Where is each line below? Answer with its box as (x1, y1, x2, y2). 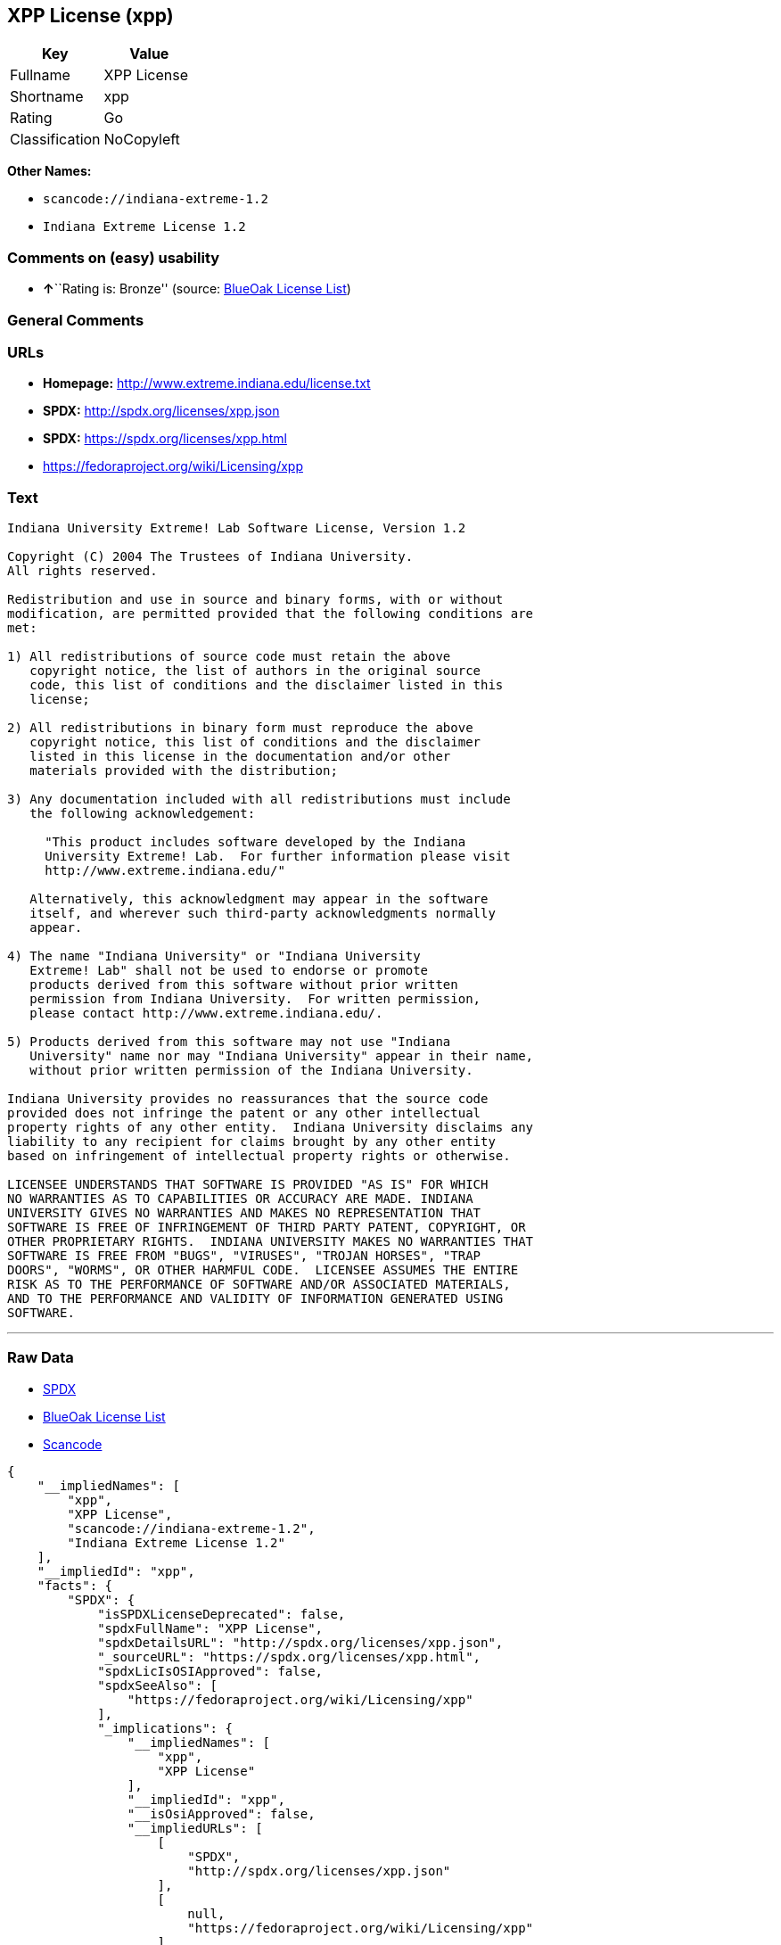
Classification (10, 130, 101, 149)
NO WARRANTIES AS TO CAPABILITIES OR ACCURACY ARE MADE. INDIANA (7, 1191, 473, 1207)
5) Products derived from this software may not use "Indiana (7, 1034, 451, 1050)
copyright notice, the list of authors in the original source (29, 663, 481, 679)
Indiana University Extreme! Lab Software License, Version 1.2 (7, 521, 466, 536)
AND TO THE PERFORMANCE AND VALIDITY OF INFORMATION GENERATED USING (7, 1291, 504, 1306)
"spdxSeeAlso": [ (97, 1677, 218, 1693)
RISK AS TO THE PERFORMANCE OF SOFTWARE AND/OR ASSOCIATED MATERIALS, (7, 1277, 511, 1292)
